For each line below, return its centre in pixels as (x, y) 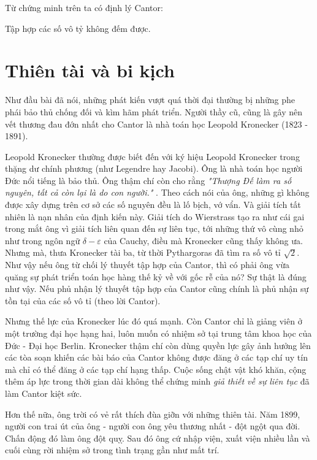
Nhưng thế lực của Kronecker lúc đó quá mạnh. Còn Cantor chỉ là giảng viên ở (154, 321)
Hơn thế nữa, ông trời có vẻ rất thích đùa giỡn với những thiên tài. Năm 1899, (153, 414)
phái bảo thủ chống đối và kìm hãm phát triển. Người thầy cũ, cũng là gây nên (154, 111)
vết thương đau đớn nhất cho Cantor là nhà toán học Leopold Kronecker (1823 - (156, 124)
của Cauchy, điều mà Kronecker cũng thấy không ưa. (203, 240)
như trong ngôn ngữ (43, 240)
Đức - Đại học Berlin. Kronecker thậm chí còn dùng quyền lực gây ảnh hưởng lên (158, 345)
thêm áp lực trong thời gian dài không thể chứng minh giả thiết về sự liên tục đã (157, 381)
